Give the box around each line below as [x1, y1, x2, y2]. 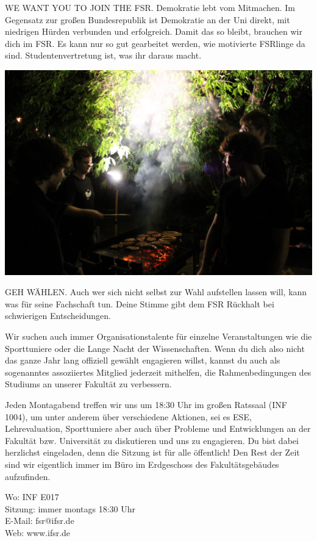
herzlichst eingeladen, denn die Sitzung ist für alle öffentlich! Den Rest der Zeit [5, 446, 300, 459]
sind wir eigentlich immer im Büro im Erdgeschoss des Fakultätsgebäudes [5, 457, 279, 470]
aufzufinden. [5, 470, 51, 482]
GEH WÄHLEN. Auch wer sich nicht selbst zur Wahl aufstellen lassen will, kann [5, 285, 307, 298]
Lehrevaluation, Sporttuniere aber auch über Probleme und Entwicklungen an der [5, 422, 311, 435]
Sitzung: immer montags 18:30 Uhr [5, 502, 136, 515]
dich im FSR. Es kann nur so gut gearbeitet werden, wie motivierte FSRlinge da [5, 37, 305, 49]
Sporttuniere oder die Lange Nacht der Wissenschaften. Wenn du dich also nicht [5, 342, 305, 354]
